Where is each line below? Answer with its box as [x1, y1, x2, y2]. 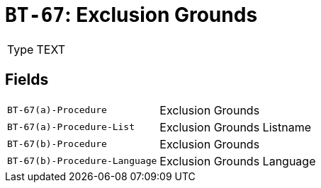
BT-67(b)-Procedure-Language [7, 155, 157, 167]
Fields [5, 71, 49, 89]
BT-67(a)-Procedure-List [7, 122, 135, 133]
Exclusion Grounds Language [159, 153, 316, 168]
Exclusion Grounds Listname [159, 119, 311, 134]
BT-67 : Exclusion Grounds [5, 3, 258, 27]
